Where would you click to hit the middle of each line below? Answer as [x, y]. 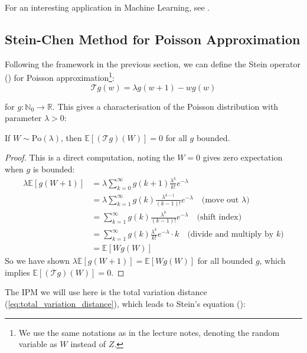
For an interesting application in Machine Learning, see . [107, 7]
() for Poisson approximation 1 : [60, 77]
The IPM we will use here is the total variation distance [106, 292]
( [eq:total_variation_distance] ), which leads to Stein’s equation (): [125, 304]
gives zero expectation [243, 157]
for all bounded [225, 261]
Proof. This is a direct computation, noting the [90, 157]
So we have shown [37, 261]
